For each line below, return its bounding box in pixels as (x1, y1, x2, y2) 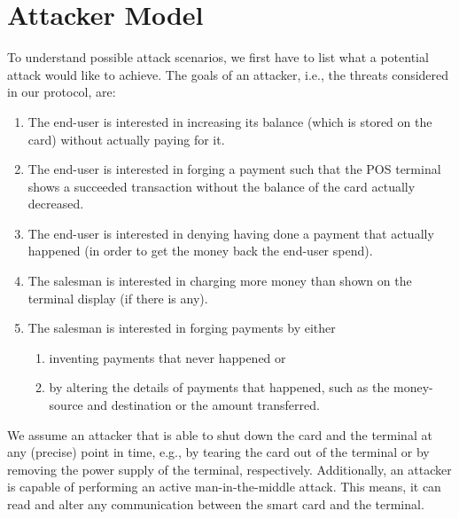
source (49, 396, 83, 414)
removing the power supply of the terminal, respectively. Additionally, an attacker (7, 460, 452, 478)
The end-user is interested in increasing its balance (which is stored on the (27, 112, 432, 130)
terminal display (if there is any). (27, 288, 208, 307)
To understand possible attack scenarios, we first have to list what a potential (7, 48, 429, 67)
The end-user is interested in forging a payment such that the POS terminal (27, 160, 441, 178)
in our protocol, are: (7, 83, 116, 101)
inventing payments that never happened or (49, 348, 286, 366)
